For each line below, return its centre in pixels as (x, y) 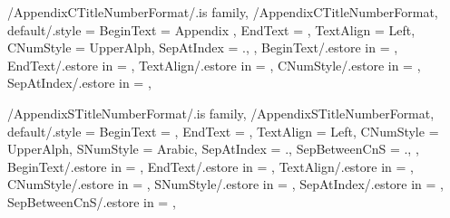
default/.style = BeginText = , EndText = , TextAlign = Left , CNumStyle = (223, 131)
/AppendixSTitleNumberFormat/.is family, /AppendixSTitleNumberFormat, (221, 113)
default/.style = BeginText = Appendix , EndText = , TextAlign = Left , (211, 29)
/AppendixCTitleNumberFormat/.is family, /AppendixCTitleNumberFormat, (223, 12)
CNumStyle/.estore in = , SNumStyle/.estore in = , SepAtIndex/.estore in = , (226, 184)
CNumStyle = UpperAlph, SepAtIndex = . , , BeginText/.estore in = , (203, 47)
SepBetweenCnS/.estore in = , (92, 201)
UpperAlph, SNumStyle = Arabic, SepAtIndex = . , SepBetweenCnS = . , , (213, 149)
